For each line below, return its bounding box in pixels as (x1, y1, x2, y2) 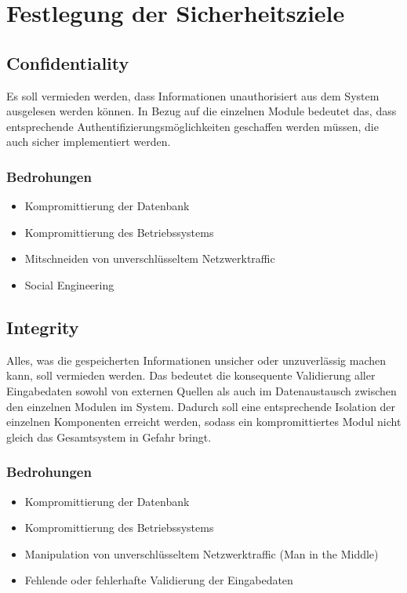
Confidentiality (6, 50, 129, 75)
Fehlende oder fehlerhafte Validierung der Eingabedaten (24, 572, 293, 588)
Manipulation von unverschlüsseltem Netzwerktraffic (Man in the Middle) (24, 545, 379, 562)
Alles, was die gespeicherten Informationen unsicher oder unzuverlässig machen (6, 351, 387, 368)
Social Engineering (24, 276, 114, 293)
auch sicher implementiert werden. (6, 133, 171, 150)
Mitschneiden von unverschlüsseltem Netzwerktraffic (24, 250, 275, 267)
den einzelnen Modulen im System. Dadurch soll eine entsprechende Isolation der (6, 398, 396, 414)
